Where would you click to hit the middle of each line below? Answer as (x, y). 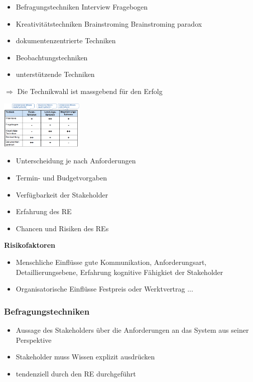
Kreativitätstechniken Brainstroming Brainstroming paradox (109, 23)
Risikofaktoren (30, 245)
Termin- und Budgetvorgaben (61, 177)
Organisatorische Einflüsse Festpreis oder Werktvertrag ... (104, 289)
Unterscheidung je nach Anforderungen (76, 161)
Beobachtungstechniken (52, 57)
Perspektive (34, 340)
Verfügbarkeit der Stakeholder (62, 194)
